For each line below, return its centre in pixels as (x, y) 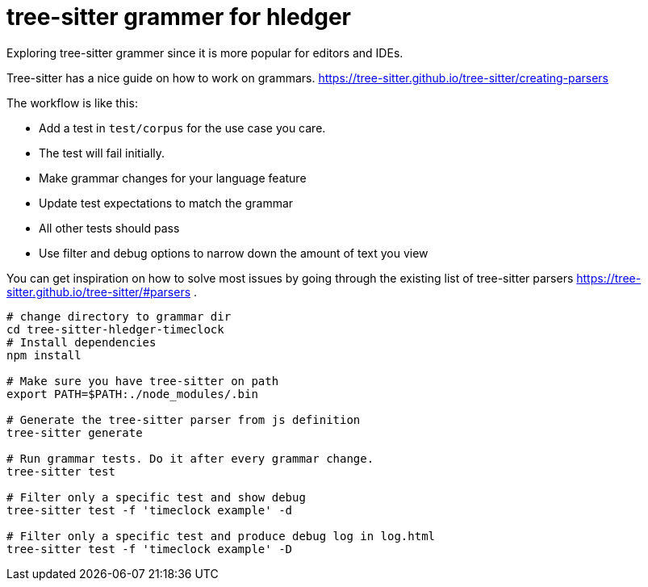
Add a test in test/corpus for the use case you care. (182, 128)
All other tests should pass (109, 228)
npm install (44, 355)
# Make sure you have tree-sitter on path (143, 381)
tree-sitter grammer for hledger (179, 17)
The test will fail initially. (102, 153)
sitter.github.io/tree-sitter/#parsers (99, 291)
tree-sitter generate (75, 432)
